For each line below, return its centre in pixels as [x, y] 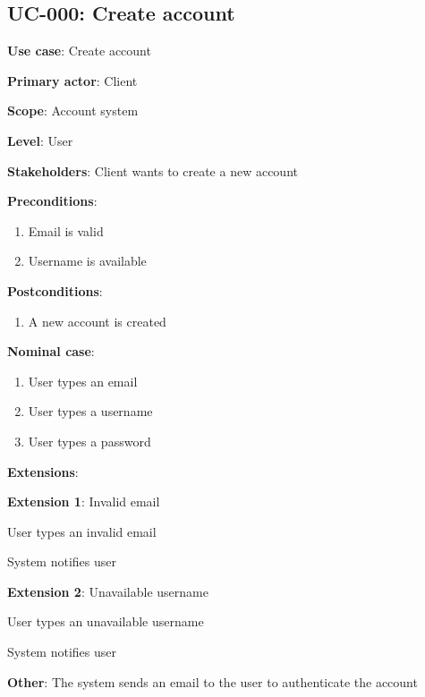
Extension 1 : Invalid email [84, 501]
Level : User [40, 140]
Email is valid [66, 230]
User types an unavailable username [106, 621]
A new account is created [97, 321]
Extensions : [43, 471]
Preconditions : [52, 201]
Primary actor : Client [72, 80]
